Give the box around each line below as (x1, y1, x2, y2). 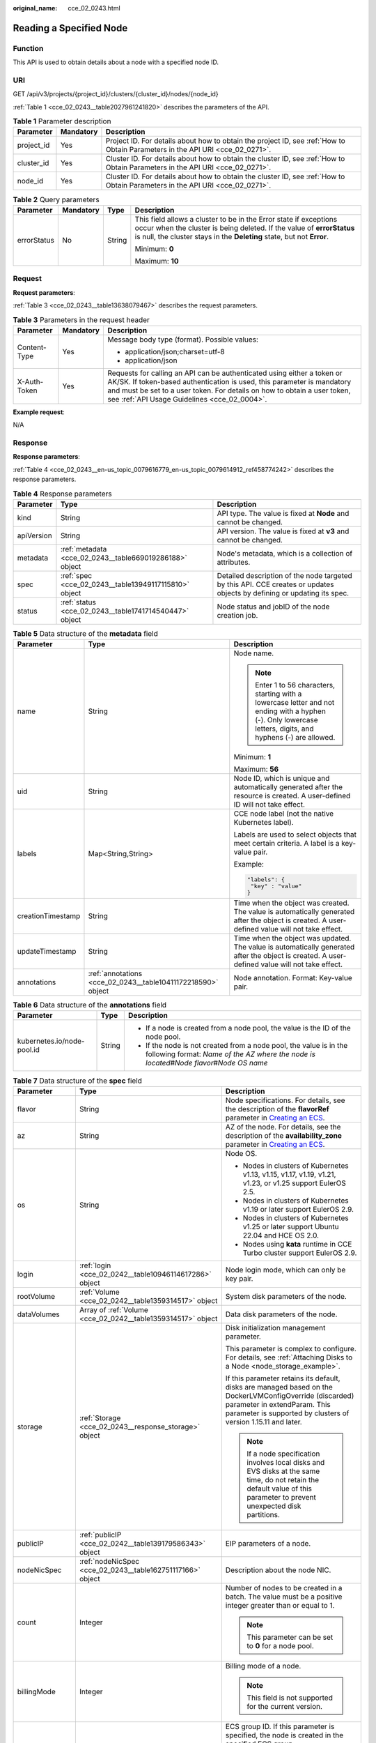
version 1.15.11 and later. (225, 1417, 302, 1426)
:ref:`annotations (88, 968, 143, 978)
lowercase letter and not (255, 698, 335, 708)
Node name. (233, 648, 274, 658)
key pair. (225, 1273, 253, 1283)
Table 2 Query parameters (13, 195, 100, 204)
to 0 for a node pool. (246, 1641, 315, 1650)
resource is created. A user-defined (233, 791, 351, 801)
